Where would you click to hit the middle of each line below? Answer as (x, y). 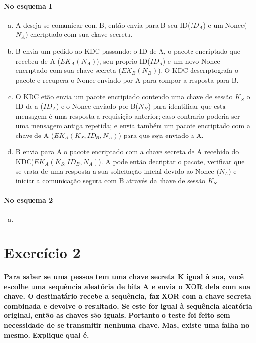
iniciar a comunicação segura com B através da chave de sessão (111, 181)
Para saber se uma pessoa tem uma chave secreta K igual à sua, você (124, 277)
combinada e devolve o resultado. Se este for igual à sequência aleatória (128, 305)
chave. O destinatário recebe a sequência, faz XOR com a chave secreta (128, 296)
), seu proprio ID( (123, 60)
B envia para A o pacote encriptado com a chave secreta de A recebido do (127, 152)
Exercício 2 (42, 253)
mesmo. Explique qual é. (47, 334)
